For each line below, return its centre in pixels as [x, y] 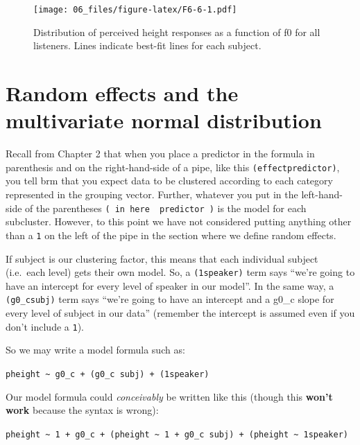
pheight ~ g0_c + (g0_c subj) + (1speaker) [108, 374]
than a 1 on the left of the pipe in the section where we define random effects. [171, 235]
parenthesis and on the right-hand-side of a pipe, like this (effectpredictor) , [173, 167]
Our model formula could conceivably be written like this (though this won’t [169, 396]
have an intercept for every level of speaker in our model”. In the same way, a [170, 285]
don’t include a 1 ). [45, 326]
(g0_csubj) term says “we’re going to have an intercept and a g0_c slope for [170, 299]
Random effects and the [122, 93]
